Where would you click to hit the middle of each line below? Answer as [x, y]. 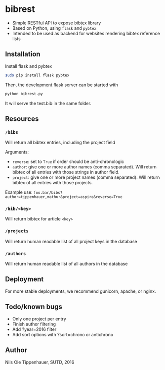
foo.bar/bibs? [48, 193]
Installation [23, 54]
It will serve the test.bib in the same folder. [48, 103]
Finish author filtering [34, 324]
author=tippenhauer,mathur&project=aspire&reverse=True [64, 197]
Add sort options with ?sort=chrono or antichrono [63, 334]
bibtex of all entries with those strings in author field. [66, 172]
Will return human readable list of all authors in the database [66, 264]
